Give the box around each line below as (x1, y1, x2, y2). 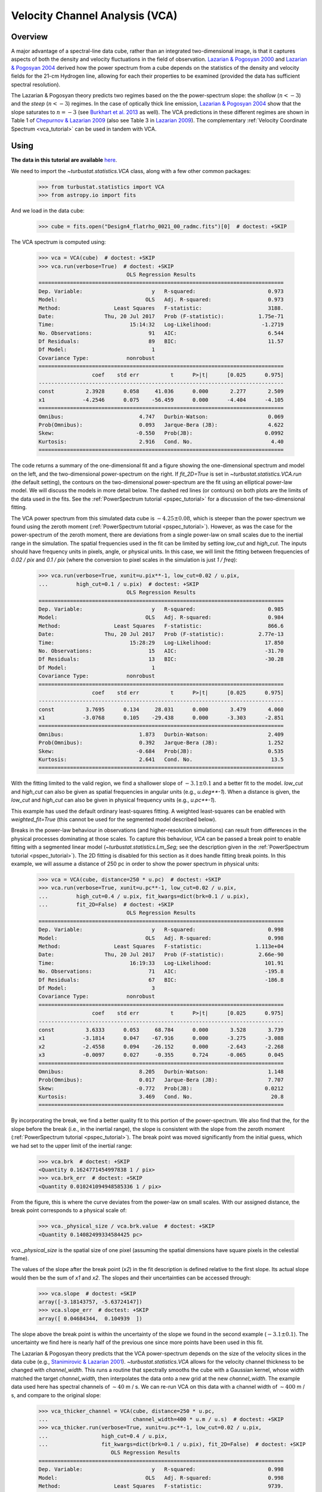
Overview (11, 32, 48, 42)
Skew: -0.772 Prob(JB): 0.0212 (38, 1085, 284, 1092)
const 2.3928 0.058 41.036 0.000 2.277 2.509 (38, 388, 284, 395)
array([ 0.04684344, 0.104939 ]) (38, 1315, 143, 1322)
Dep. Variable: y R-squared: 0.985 (38, 606, 284, 612)
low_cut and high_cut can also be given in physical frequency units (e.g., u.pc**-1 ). (11, 797, 216, 804)
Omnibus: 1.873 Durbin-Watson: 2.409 (38, 731, 284, 738)
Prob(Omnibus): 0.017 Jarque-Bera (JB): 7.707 (38, 1077, 284, 1083)
